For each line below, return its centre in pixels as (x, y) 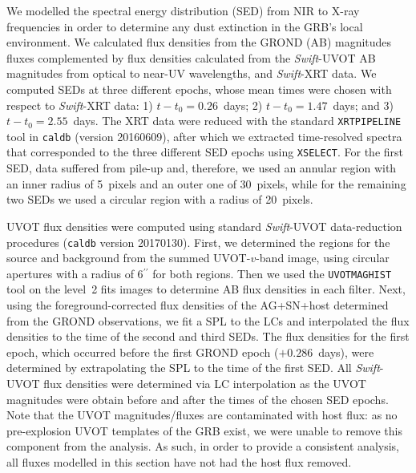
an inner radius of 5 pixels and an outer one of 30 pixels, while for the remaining (206, 183)
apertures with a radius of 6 (75, 273)
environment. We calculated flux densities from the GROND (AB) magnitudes (199, 42)
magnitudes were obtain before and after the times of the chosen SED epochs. (198, 399)
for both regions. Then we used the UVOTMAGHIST (272, 273)
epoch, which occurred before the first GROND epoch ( (143, 352)
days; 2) (243, 105)
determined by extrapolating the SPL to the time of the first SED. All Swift (193, 368)
